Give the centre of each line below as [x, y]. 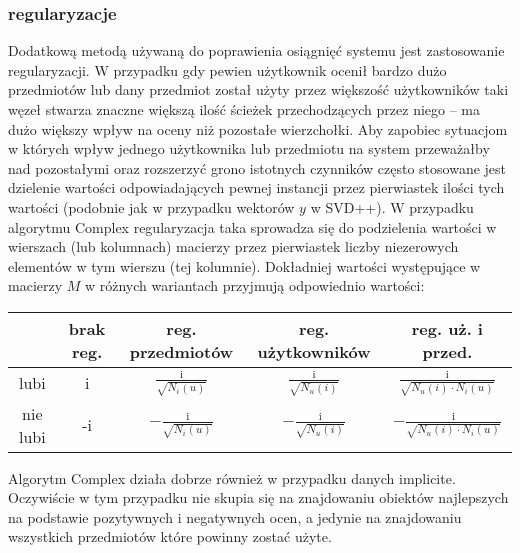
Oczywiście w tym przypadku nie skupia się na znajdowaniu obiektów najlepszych [258, 497]
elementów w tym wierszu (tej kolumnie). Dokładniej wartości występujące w [244, 265]
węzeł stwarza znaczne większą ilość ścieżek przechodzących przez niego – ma [244, 109]
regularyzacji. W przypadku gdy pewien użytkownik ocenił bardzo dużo [227, 69]
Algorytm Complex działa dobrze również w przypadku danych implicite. [232, 477]
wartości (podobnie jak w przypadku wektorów [151, 206]
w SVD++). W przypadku [392, 206]
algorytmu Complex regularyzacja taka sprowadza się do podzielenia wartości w [252, 226]
